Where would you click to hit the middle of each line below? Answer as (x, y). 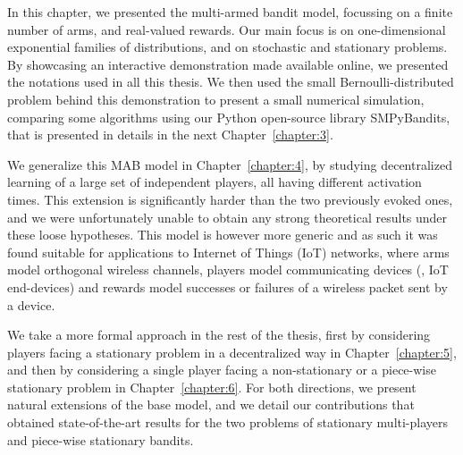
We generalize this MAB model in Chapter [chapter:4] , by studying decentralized (230, 164)
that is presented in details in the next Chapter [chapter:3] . (170, 135)
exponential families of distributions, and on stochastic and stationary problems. (227, 47)
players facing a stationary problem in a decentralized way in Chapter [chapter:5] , (232, 352)
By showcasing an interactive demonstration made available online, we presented (228, 64)
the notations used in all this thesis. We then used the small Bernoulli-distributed (231, 82)
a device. (31, 304)
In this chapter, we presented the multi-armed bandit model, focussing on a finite (230, 12)
